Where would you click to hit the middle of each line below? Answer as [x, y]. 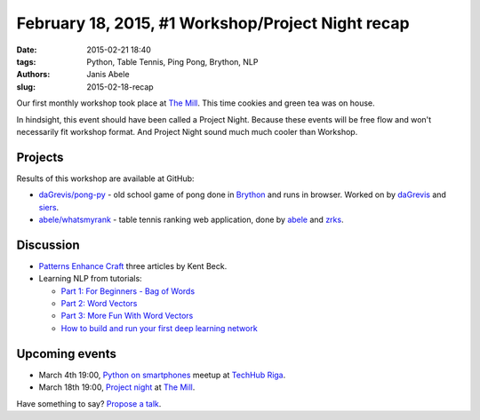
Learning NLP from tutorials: [90, 279]
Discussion [48, 245]
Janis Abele [108, 75]
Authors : [33, 75]
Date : [27, 50]
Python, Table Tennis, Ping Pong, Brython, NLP [172, 61]
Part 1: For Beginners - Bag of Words [128, 291]
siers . [49, 207]
